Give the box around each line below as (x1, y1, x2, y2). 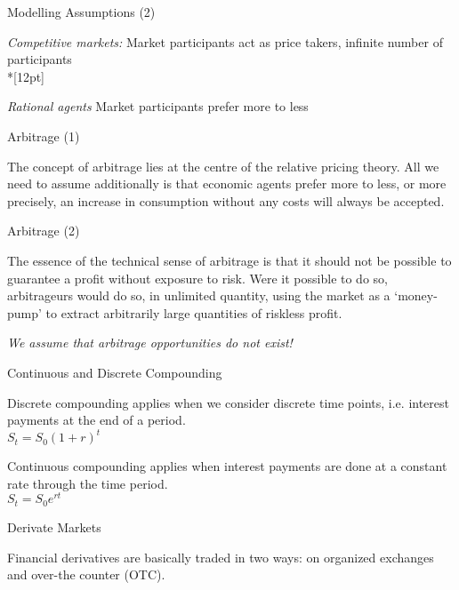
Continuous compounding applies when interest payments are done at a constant (7, 457, 447, 475)
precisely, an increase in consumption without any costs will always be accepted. (7, 191, 445, 210)
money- (398, 286, 438, 305)
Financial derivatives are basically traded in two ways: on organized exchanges (7, 547, 434, 566)
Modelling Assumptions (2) (7, 3, 156, 20)
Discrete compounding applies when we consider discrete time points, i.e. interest (7, 393, 449, 411)
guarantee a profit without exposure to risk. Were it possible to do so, (7, 268, 388, 287)
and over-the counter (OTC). (7, 565, 165, 584)
